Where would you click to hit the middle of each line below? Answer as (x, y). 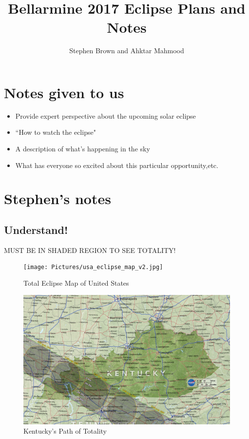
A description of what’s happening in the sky (83, 149)
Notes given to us (64, 92)
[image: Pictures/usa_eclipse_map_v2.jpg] (93, 267)
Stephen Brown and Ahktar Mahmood (127, 51)
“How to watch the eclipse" (56, 132)
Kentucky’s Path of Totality (65, 431)
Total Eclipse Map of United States (76, 283)
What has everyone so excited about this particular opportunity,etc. (117, 165)
